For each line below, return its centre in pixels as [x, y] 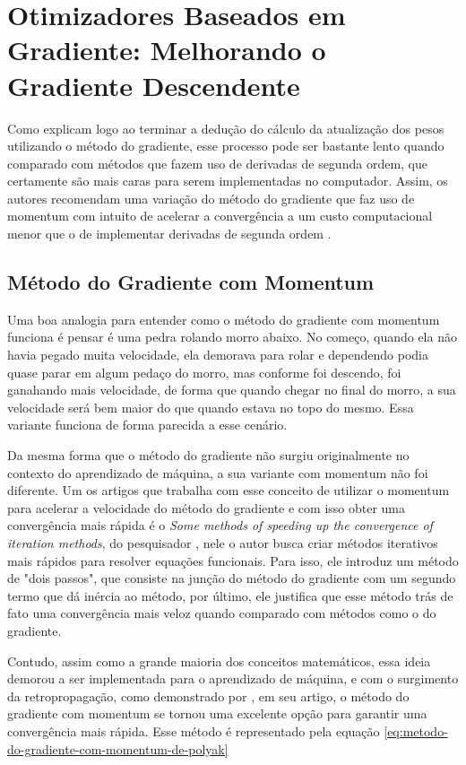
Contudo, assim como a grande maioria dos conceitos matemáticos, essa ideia [219, 661]
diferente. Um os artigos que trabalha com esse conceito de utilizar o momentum [229, 490]
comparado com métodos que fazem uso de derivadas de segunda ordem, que [217, 163]
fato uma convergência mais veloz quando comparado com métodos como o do [222, 613]
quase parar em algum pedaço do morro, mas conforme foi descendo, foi [204, 372]
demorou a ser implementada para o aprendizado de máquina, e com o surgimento [233, 678]
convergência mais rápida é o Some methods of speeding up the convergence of [220, 525]
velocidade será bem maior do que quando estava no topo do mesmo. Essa [211, 407]
